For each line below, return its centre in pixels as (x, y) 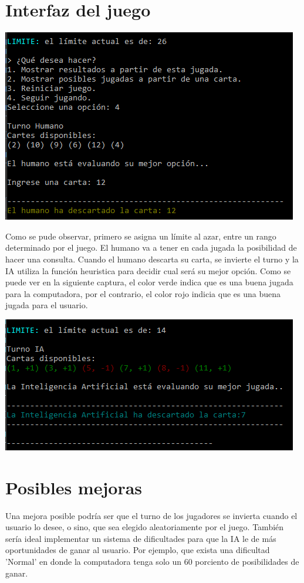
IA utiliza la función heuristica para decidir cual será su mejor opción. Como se (148, 270)
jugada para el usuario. (47, 305)
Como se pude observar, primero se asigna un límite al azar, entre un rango (141, 236)
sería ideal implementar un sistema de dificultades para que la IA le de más (141, 538)
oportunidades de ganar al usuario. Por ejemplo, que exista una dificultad (138, 550)
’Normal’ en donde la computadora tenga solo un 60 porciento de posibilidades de (152, 561)
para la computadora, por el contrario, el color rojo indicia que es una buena (143, 293)
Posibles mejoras (74, 487)
